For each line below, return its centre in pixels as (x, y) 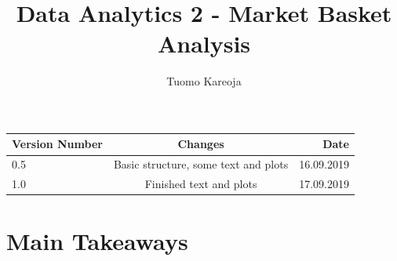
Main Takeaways (97, 241)
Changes (201, 144)
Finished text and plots (201, 184)
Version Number (57, 144)
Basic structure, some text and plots (201, 164)
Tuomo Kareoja (204, 81)
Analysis (204, 43)
